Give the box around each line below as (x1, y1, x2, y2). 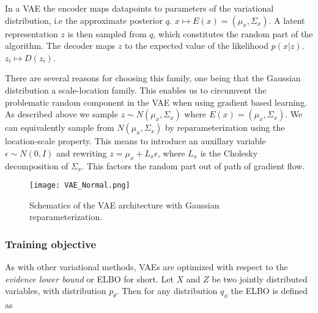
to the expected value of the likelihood (125, 39, 268, 52)
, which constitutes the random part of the (153, 27, 313, 40)
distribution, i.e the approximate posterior (5, 13, 163, 26)
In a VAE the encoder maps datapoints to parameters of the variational (5, 2, 274, 14)
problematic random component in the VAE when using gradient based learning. (5, 95, 308, 108)
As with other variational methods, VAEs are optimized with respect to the (5, 260, 288, 273)
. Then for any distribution (116, 284, 218, 297)
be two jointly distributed (212, 272, 308, 285)
